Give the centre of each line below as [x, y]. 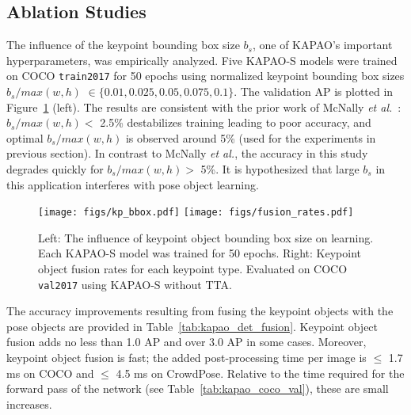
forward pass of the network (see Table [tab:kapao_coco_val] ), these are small [198, 388]
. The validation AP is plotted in [314, 91]
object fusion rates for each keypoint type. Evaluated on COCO [193, 269]
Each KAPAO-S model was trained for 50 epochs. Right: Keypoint [200, 253]
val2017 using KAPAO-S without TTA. [135, 284]
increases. [29, 404]
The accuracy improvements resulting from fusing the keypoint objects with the [200, 311]
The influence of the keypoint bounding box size [123, 45]
